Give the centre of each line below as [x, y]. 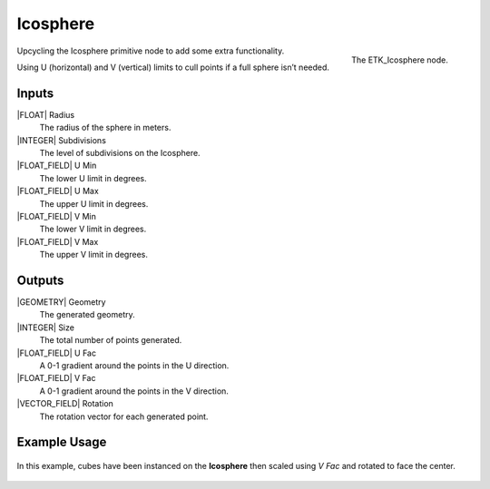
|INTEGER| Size [45, 328]
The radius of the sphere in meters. [105, 128]
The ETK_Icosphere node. [399, 60]
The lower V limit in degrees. [93, 229]
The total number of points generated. [111, 340]
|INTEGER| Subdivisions [61, 140]
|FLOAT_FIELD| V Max [58, 241]
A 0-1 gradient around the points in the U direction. [134, 366]
